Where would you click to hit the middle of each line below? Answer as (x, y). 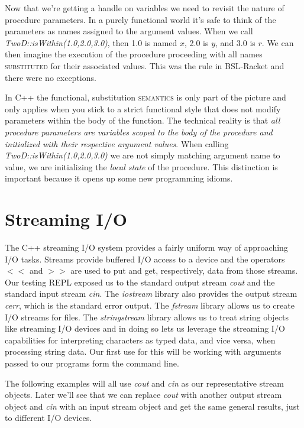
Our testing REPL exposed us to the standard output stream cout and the (140, 282)
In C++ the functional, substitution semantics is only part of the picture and (145, 97)
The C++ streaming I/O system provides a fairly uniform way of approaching (146, 247)
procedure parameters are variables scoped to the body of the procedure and (139, 132)
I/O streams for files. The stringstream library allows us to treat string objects (147, 317)
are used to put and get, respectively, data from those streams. (184, 270)
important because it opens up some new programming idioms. (119, 178)
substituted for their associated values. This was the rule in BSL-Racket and (145, 65)
